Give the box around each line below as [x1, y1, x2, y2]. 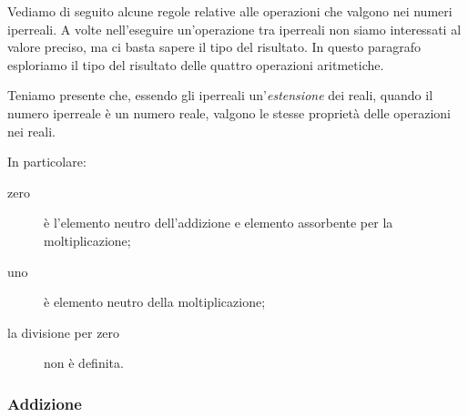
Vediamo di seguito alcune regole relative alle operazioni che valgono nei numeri [7, 2, 453, 20]
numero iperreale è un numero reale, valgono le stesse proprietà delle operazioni [7, 103, 452, 122]
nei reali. [7, 121, 56, 140]
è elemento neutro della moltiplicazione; [44, 292, 266, 311]
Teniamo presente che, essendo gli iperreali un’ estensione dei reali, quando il [7, 86, 433, 105]
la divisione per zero [7, 322, 120, 341]
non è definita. [44, 353, 124, 372]
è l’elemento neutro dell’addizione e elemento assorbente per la [44, 213, 393, 232]
